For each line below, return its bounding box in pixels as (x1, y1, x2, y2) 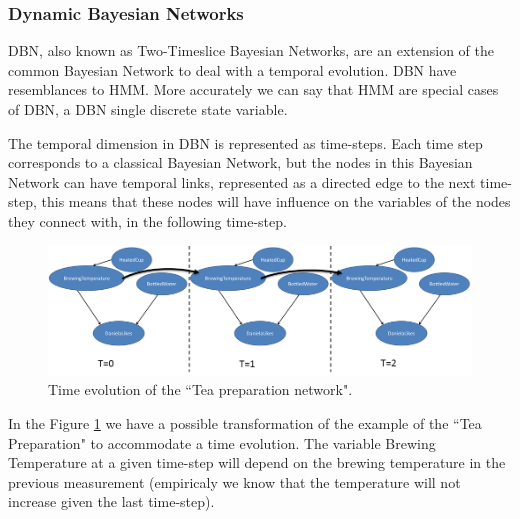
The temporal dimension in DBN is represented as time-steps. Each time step (8, 132, 483, 153)
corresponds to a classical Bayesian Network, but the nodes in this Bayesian (8, 152, 473, 173)
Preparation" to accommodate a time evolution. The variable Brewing (8, 432, 436, 453)
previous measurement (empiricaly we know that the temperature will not (8, 471, 461, 492)
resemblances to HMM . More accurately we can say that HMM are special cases (8, 79, 499, 100)
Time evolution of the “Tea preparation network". (48, 379, 353, 400)
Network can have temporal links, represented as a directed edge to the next (8, 171, 476, 192)
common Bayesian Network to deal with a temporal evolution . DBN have (8, 59, 457, 80)
